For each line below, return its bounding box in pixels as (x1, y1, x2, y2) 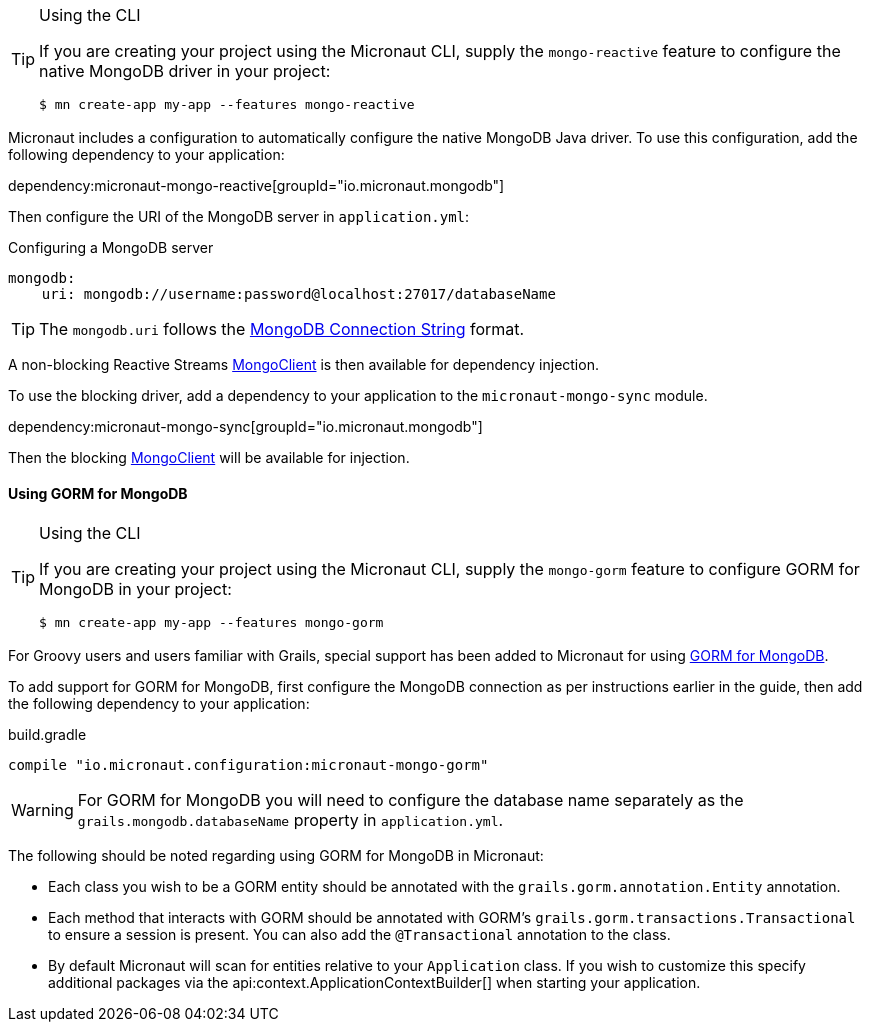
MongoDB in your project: (39, 579, 232, 600)
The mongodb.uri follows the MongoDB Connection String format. (39, 319, 525, 339)
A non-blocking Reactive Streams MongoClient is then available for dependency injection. (8, 356, 599, 373)
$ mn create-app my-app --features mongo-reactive (39, 97, 415, 112)
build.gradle (8, 726, 87, 744)
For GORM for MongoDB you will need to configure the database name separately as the (77, 790, 744, 811)
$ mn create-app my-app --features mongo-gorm (39, 615, 384, 631)
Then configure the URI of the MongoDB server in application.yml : (8, 208, 470, 225)
